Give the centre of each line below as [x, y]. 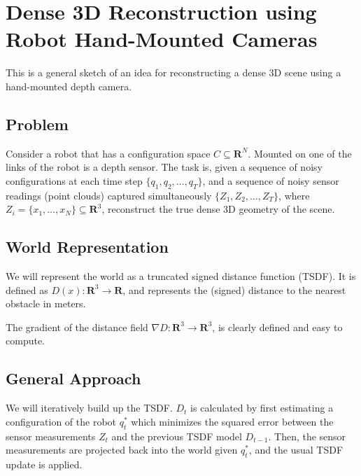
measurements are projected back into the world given [122, 450]
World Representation [87, 247]
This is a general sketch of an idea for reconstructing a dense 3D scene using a [174, 72]
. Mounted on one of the [300, 153]
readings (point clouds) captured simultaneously [109, 195]
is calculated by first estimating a [262, 408]
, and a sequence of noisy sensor [271, 180]
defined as [27, 289]
